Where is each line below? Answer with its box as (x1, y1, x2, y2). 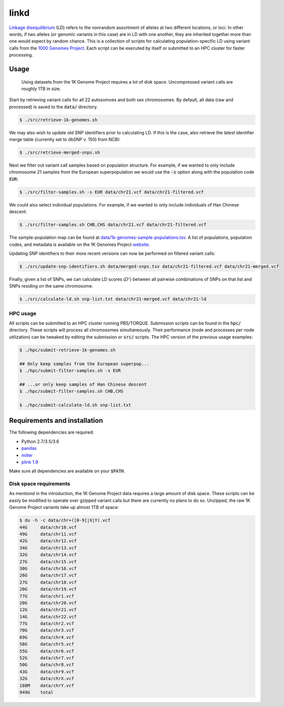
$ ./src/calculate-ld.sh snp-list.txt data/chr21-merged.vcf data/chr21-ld (19, 296, 207, 302)
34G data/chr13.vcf (19, 545, 77, 551)
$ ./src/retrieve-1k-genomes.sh (19, 117, 98, 122)
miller (21, 452, 33, 458)
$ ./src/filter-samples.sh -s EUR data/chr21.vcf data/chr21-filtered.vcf (19, 189, 204, 195)
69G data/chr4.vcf (19, 634, 74, 640)
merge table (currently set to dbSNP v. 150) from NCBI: (9, 137, 121, 143)
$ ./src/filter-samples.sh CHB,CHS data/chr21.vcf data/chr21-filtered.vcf (19, 222, 207, 228)
